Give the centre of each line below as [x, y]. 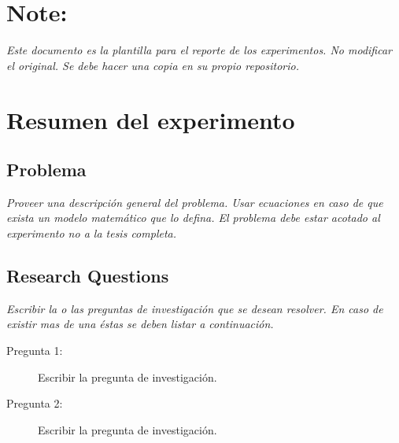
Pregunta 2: [35, 403]
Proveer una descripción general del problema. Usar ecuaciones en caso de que [195, 202]
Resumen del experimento [151, 119]
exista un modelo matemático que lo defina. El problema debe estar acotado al [193, 218]
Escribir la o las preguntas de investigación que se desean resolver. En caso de [195, 308]
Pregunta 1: [35, 351]
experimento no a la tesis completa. [92, 233]
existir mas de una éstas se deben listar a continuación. [140, 324]
